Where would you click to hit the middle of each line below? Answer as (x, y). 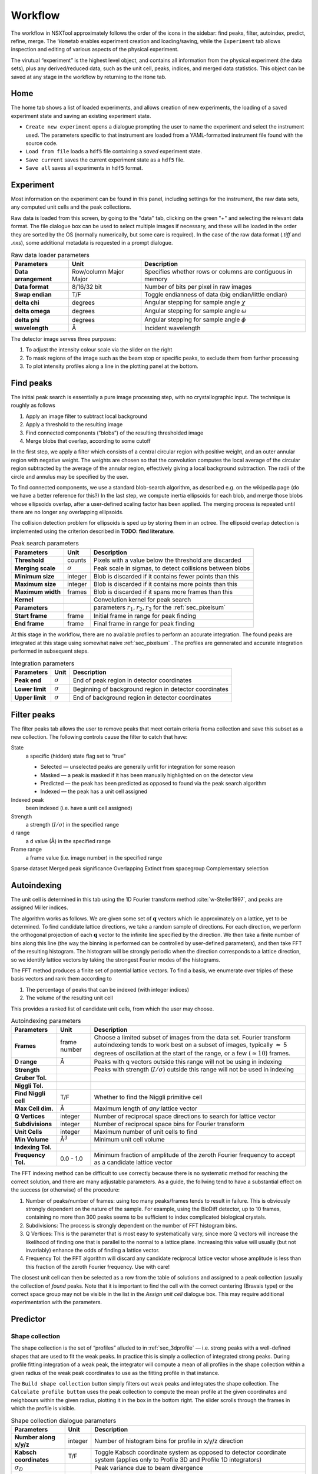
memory (156, 279)
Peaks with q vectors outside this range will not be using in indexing (188, 1062)
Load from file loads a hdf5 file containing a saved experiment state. (114, 152)
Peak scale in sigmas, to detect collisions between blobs (172, 568)
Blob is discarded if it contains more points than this (165, 584)
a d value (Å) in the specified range (68, 841)
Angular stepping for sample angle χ (195, 302)
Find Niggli (30, 1094)
